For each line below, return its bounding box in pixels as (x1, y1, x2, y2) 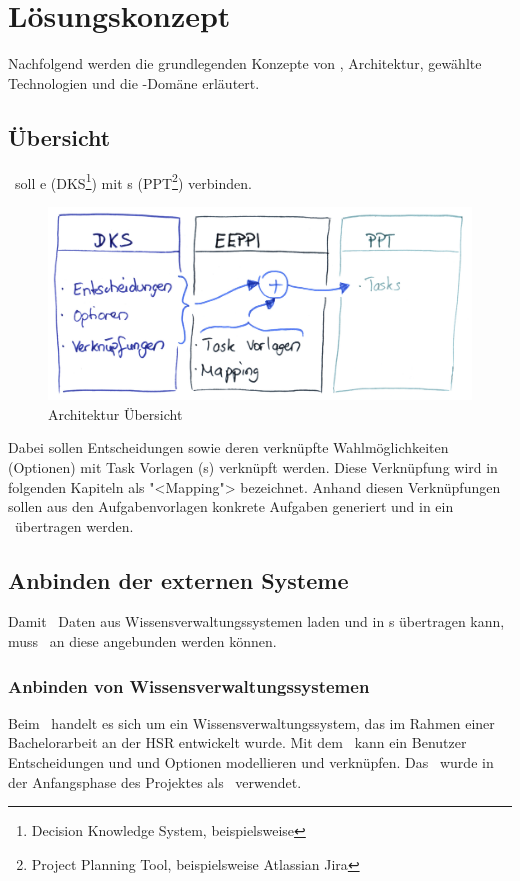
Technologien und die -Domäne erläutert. (8, 72, 260, 93)
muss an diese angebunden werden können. (8, 631, 277, 652)
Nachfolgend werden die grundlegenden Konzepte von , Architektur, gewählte (8, 53, 482, 74)
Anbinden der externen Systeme (8, 564, 349, 595)
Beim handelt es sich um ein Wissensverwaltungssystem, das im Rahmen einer (8, 712, 495, 733)
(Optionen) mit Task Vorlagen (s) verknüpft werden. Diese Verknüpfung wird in (8, 456, 498, 477)
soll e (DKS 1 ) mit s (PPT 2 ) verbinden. (14, 169, 252, 193)
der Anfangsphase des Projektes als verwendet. (8, 771, 302, 792)
